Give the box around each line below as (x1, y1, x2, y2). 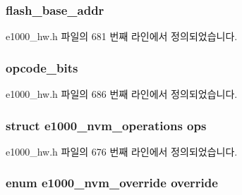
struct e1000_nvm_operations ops (6, 116, 207, 134)
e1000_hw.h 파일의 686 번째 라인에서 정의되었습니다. (6, 87, 238, 101)
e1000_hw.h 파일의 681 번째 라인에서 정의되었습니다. (6, 29, 238, 44)
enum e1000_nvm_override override (6, 174, 218, 191)
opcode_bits (6, 58, 78, 76)
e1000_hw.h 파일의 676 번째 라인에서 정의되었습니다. (6, 144, 238, 158)
